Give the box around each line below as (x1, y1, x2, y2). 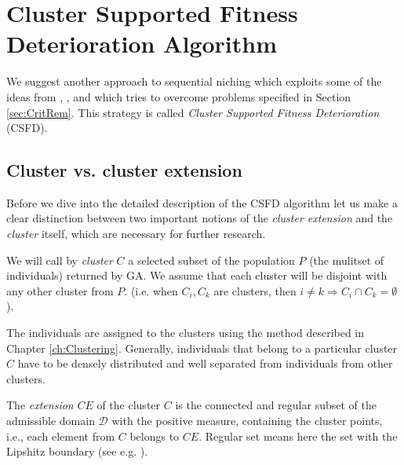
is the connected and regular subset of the (175, 397, 377, 413)
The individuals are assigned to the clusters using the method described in (6, 324, 365, 341)
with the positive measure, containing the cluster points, (111, 412, 383, 429)
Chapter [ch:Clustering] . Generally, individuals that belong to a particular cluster (6, 339, 398, 356)
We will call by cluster (6, 251, 113, 268)
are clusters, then (213, 282, 297, 298)
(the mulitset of (309, 251, 384, 268)
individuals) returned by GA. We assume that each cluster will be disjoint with (6, 267, 388, 284)
